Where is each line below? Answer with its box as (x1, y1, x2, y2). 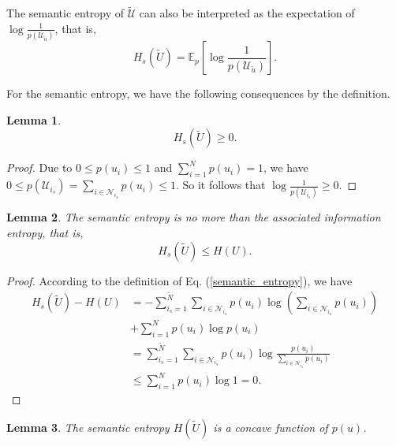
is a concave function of (213, 418, 328, 435)
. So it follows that (175, 177, 266, 193)
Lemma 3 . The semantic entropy (6, 418, 170, 435)
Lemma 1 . (6, 111, 62, 128)
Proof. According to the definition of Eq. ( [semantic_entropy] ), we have (6, 272, 353, 288)
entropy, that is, (6, 225, 84, 241)
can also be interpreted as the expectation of (139, 5, 355, 21)
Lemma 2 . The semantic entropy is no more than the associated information (6, 209, 381, 225)
